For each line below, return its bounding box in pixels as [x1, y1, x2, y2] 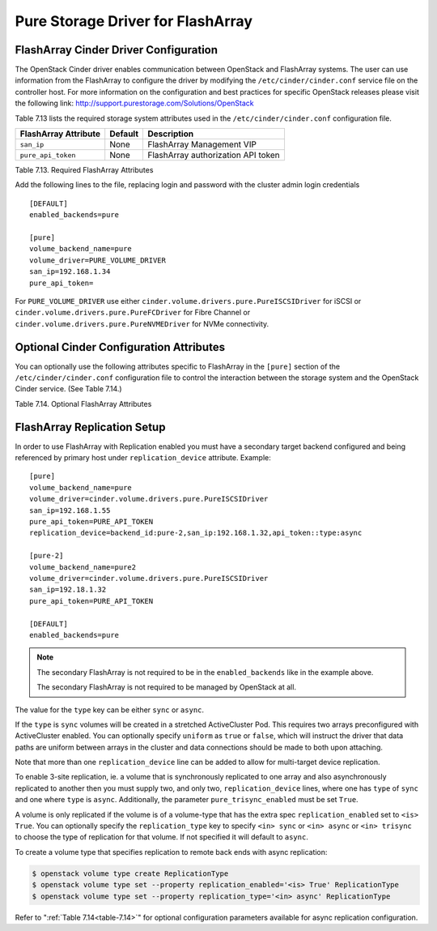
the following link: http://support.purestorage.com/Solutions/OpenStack [15, 98, 254, 109]
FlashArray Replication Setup [15, 420, 166, 433]
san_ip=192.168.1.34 [29, 267, 111, 276]
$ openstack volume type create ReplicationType [32, 869, 229, 878]
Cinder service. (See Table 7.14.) [15, 384, 122, 394]
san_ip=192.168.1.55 [29, 506, 111, 515]
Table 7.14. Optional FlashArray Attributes [15, 399, 152, 408]
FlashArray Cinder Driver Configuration [15, 43, 218, 57]
